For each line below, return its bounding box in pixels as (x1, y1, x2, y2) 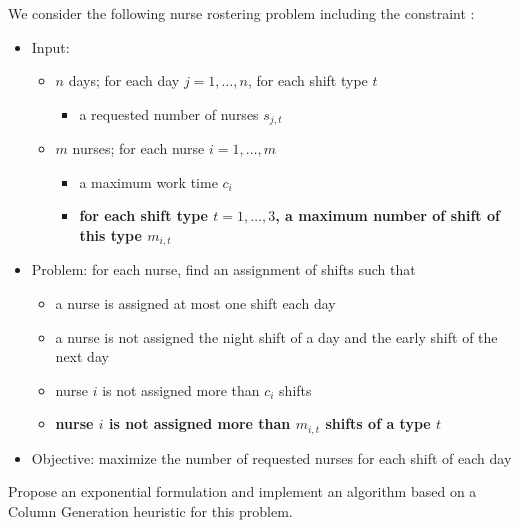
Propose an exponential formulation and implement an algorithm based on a (8, 481, 477, 502)
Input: (31, 36, 70, 57)
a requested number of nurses (79, 103, 259, 124)
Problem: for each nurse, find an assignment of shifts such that (31, 259, 416, 280)
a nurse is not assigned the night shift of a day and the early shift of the (55, 326, 498, 347)
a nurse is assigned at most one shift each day (55, 293, 336, 314)
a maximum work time (79, 171, 218, 192)
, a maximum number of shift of (275, 205, 500, 226)
